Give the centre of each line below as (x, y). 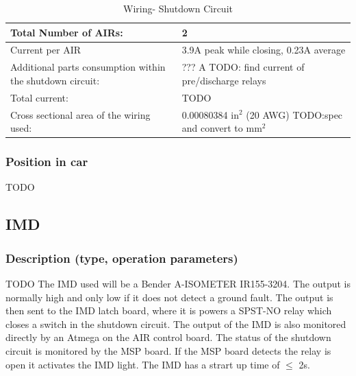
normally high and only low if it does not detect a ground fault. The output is (169, 297)
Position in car (47, 162)
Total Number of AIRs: (67, 32)
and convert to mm (222, 128)
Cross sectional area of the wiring (80, 114)
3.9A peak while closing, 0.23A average (264, 50)
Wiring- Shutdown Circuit (178, 8)
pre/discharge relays (224, 80)
